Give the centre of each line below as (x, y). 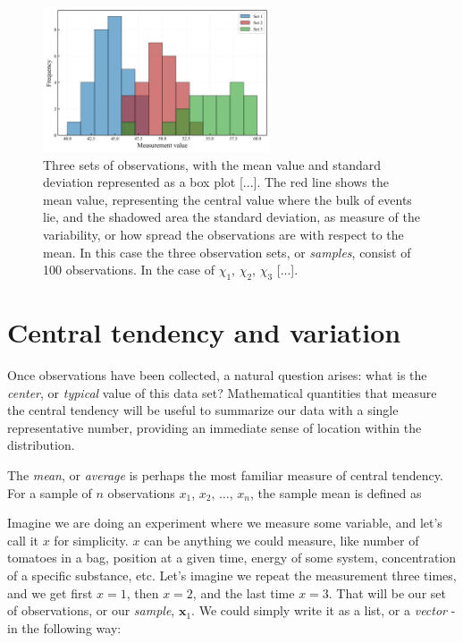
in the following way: (64, 627)
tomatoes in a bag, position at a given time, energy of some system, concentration (232, 558)
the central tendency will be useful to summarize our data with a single (203, 410)
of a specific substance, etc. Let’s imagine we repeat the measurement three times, (232, 575)
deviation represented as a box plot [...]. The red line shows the (216, 182)
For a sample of (50, 492)
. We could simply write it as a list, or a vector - (324, 610)
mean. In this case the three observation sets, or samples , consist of (227, 252)
